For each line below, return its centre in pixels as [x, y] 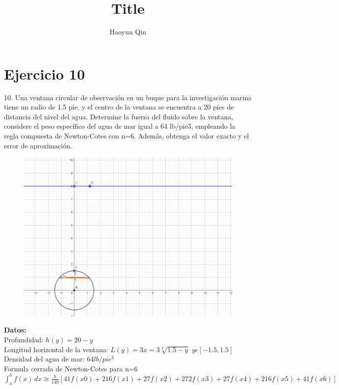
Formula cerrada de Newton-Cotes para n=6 [71, 368]
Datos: [15, 330]
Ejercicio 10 [45, 73]
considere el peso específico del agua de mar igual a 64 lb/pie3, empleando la [120, 126]
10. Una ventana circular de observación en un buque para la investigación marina [128, 97]
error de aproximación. [38, 145]
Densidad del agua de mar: [45, 359]
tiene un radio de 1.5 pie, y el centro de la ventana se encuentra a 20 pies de [119, 107]
